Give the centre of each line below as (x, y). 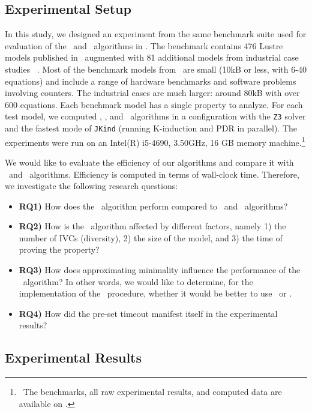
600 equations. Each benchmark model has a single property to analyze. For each (154, 104)
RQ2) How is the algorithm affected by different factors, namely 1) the (152, 226)
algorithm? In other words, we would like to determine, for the (138, 281)
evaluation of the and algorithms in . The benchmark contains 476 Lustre (144, 45)
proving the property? (59, 249)
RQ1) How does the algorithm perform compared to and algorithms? (153, 206)
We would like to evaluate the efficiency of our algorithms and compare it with (149, 162)
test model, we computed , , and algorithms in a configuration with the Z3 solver (155, 116)
